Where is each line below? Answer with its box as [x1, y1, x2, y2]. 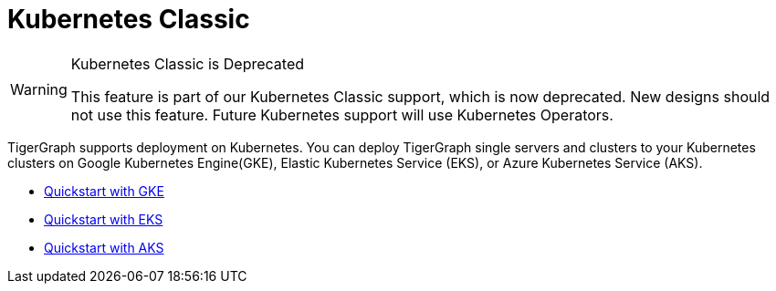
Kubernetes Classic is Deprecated [70, 54, 305, 73]
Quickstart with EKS [44, 211, 163, 227]
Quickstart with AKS [44, 239, 164, 255]
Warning [10, 79, 68, 99]
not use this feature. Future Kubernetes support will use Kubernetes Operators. [70, 105, 613, 124]
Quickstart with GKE [44, 182, 164, 199]
